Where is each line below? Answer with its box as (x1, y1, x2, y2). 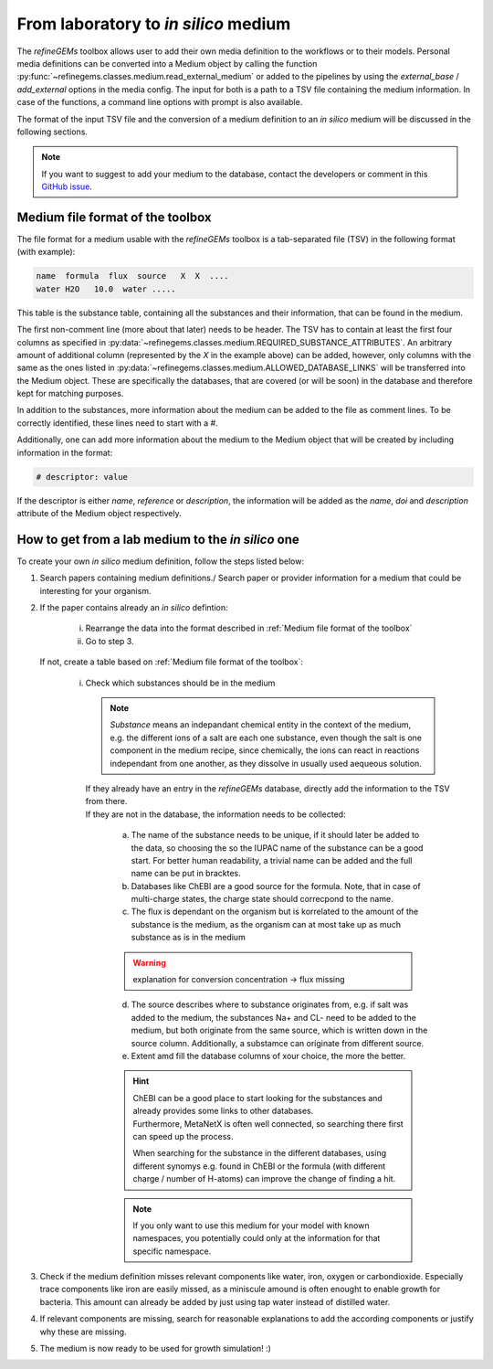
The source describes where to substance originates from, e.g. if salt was (131, 999, 409, 1010)
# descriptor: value (36, 472, 128, 482)
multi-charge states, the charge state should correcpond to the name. (131, 894, 393, 905)
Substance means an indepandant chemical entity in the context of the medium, (110, 719, 411, 730)
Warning (132, 957, 166, 968)
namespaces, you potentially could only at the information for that (132, 1233, 381, 1244)
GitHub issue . (41, 181, 93, 192)
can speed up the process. (132, 1130, 234, 1141)
